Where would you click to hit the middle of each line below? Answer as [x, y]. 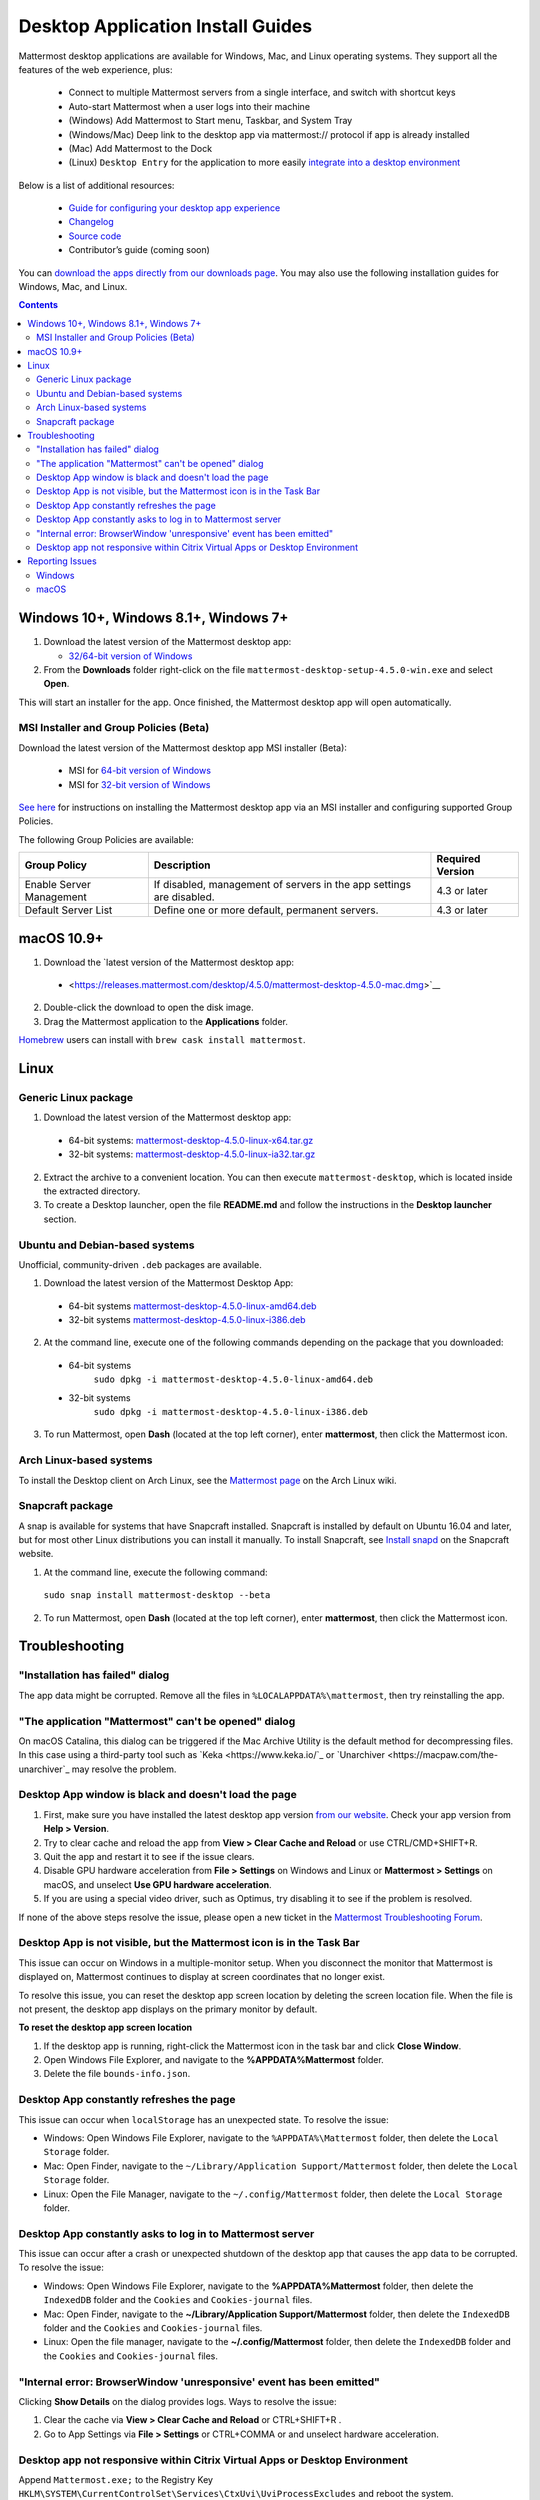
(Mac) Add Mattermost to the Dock [140, 148]
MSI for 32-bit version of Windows [139, 784]
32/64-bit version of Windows [130, 656]
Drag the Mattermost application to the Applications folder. [166, 1021]
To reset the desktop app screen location [105, 2027]
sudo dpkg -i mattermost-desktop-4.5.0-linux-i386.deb [231, 1412]
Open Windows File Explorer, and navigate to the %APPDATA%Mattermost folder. [213, 2060]
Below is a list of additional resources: [96, 185]
